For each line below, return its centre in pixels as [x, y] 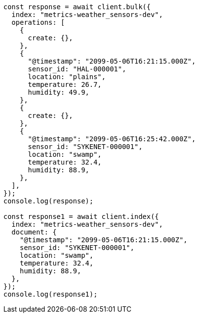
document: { [34, 232]
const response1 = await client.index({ [81, 217]
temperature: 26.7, [65, 84]
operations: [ [38, 22]
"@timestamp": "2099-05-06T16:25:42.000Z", [112, 139]
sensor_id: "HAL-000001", [77, 69]
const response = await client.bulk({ [77, 7]
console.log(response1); [50, 294]
